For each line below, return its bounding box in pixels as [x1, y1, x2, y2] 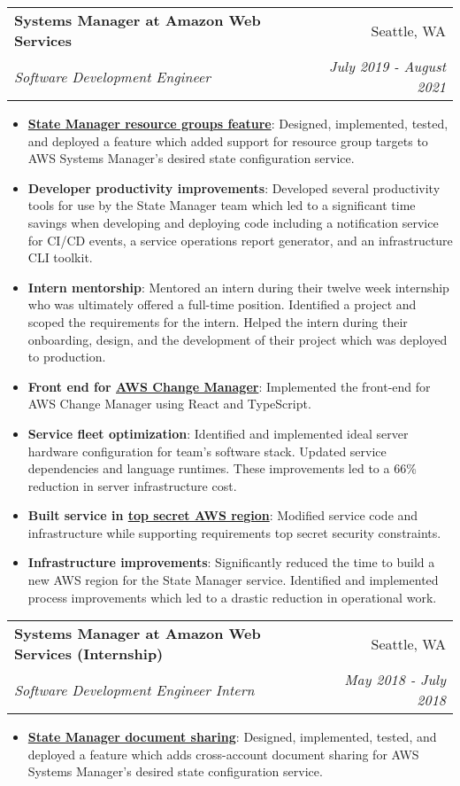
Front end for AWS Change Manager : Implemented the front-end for [27, 377, 431, 395]
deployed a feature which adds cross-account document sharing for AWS [27, 744, 419, 763]
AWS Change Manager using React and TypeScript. [27, 394, 311, 413]
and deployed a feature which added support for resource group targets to [27, 131, 428, 150]
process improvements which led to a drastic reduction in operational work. [27, 588, 437, 606]
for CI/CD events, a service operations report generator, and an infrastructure [27, 230, 453, 249]
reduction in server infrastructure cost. [27, 476, 237, 494]
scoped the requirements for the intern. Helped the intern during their [27, 312, 408, 331]
